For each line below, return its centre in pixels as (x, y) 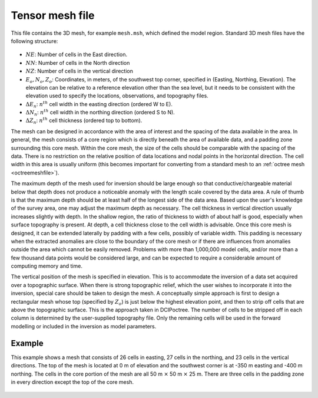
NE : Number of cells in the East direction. (77, 55)
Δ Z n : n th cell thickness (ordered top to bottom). (84, 121)
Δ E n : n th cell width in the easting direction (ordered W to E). (99, 105)
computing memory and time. (47, 266)
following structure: (34, 41)
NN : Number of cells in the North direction (78, 63)
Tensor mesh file (53, 15)
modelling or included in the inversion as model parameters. (84, 326)
